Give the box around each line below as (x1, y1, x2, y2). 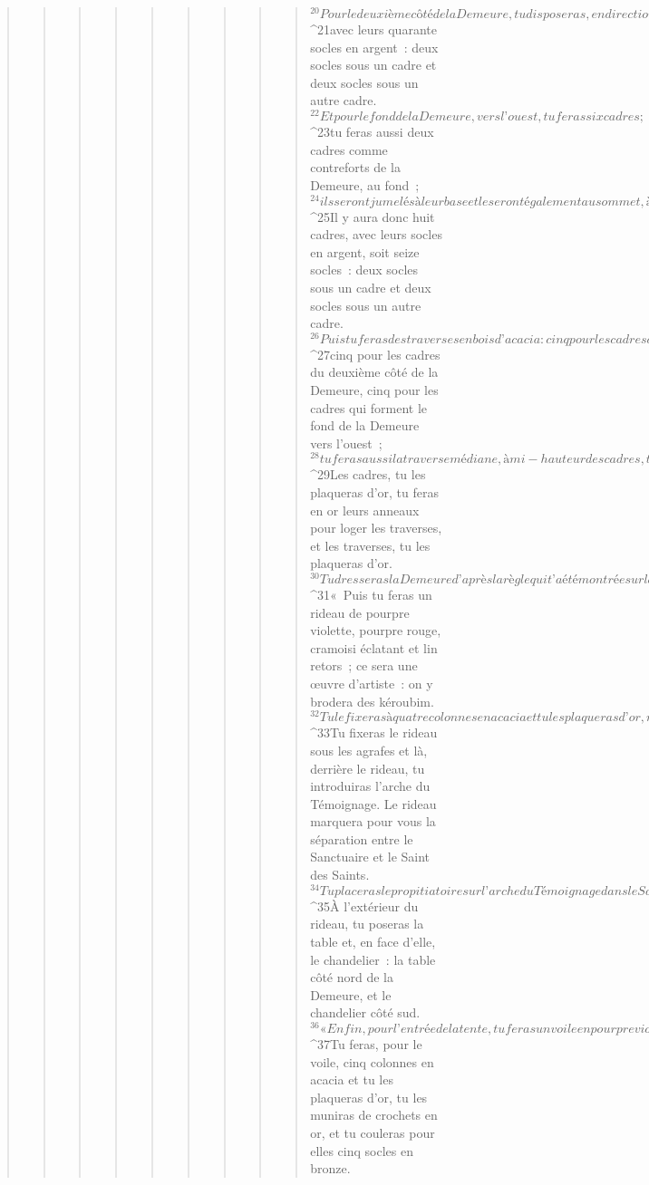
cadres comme (310, 140, 388, 159)
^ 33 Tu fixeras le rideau (310, 723, 438, 742)
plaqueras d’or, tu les (310, 1087, 428, 1106)
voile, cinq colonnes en (310, 1052, 434, 1071)
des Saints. (310, 865, 370, 884)
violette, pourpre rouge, (310, 621, 441, 640)
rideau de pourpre (310, 602, 410, 621)
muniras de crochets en (310, 1105, 438, 1124)
